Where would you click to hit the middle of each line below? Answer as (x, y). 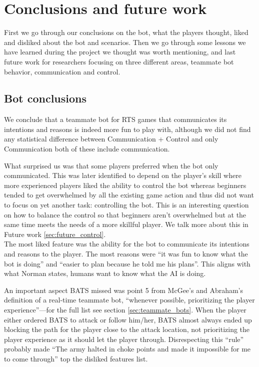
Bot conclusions (45, 98)
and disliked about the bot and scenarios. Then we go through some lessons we (125, 42)
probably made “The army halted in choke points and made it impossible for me (127, 349)
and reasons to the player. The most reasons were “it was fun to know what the (126, 254)
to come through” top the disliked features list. (76, 358)
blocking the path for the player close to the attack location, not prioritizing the (127, 329)
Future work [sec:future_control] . (55, 234)
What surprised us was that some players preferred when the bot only (111, 165)
